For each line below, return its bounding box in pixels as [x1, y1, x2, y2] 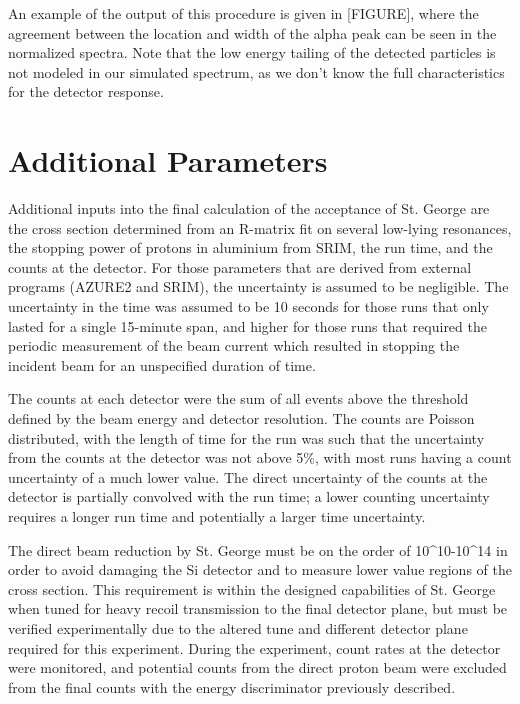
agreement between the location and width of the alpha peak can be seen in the [8, 22, 497, 43]
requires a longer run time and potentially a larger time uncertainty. [8, 506, 426, 526]
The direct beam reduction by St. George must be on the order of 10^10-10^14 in [8, 539, 508, 560]
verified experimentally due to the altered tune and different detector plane [8, 617, 468, 638]
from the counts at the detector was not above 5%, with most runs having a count [8, 447, 512, 468]
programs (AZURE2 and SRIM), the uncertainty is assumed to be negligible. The [8, 276, 509, 297]
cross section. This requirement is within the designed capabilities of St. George [8, 578, 496, 599]
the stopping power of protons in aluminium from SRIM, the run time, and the [8, 237, 493, 258]
